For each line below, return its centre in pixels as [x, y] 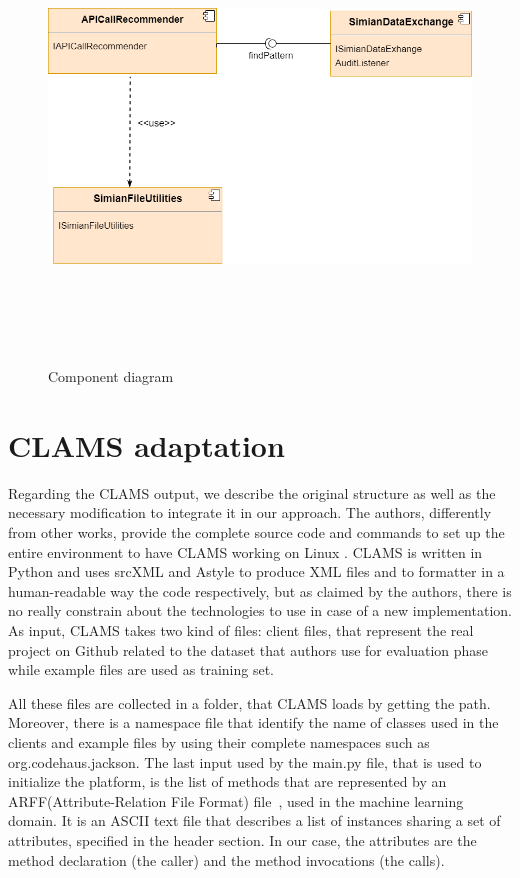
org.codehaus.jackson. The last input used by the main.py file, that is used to [245, 761]
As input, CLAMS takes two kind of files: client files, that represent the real [241, 630]
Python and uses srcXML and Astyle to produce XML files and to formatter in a [256, 571]
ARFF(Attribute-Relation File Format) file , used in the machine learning [236, 800]
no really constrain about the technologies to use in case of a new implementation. [260, 610]
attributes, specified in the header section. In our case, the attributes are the [242, 839]
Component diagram [111, 376]
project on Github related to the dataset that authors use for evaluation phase [248, 649]
